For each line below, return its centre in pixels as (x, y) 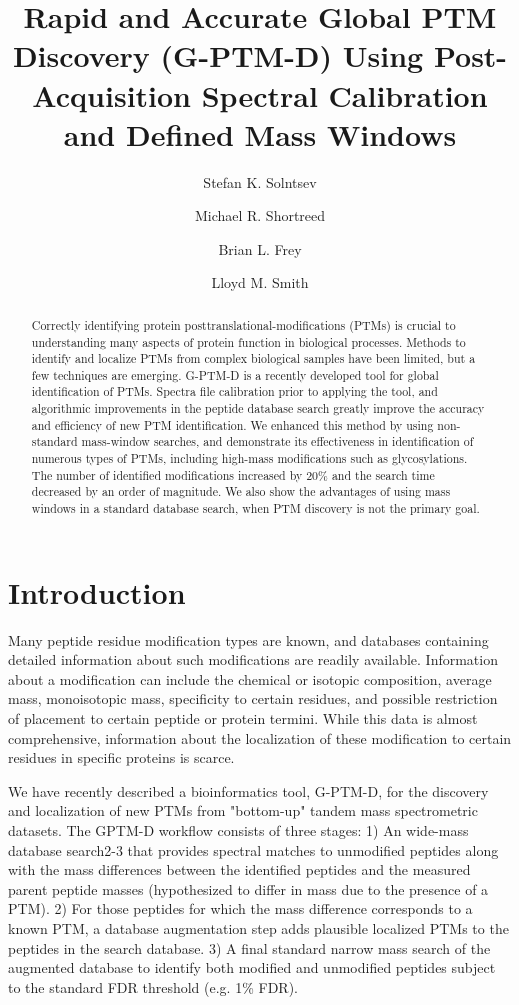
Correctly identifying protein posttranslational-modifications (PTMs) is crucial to (243, 324)
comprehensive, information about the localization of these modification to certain (260, 737)
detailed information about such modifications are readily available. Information (253, 659)
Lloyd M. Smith (260, 282)
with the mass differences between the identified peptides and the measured (239, 869)
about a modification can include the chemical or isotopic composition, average (250, 678)
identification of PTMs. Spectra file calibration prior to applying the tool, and (234, 391)
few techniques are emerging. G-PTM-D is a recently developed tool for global (235, 374)
